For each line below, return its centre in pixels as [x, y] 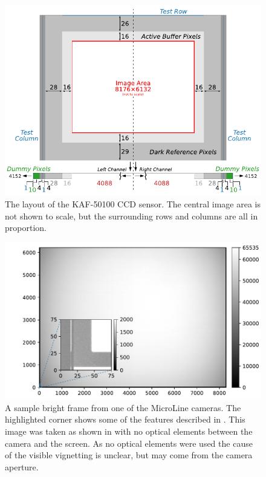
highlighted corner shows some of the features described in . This [125, 419]
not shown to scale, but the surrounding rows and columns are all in [131, 216]
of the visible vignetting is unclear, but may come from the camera [129, 455]
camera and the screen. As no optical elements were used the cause [129, 443]
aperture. [22, 466]
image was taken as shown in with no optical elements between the [129, 431]
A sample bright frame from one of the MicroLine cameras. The [123, 407]
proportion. [26, 228]
